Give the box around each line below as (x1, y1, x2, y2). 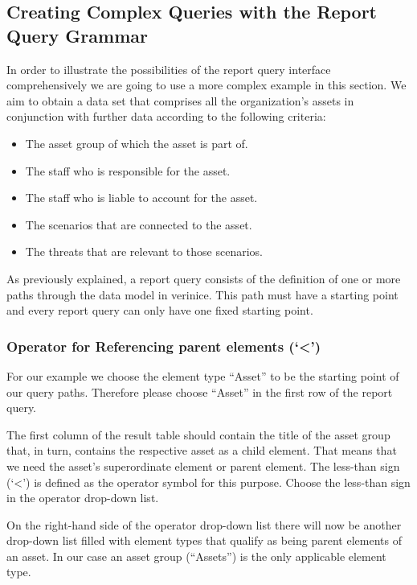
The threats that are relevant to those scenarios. (25, 243, 263, 260)
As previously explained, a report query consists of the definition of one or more (6, 270, 401, 286)
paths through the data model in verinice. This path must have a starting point (6, 286, 399, 303)
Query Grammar (6, 23, 148, 47)
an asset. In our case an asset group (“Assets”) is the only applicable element (6, 547, 386, 564)
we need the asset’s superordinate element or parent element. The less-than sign (6, 457, 400, 474)
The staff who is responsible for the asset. (25, 162, 231, 179)
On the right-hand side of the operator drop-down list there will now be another (6, 516, 402, 533)
